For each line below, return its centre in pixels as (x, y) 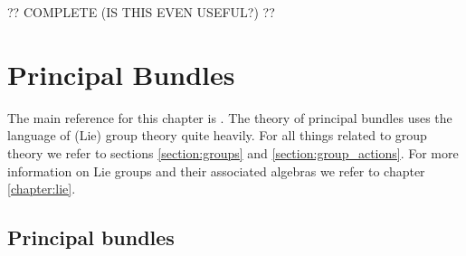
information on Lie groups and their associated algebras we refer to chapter (216, 171)
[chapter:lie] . (42, 189)
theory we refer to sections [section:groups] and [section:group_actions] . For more (233, 152)
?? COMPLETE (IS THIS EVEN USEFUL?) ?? (141, 12)
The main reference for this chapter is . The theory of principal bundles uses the (230, 117)
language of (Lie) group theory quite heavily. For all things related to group (217, 135)
